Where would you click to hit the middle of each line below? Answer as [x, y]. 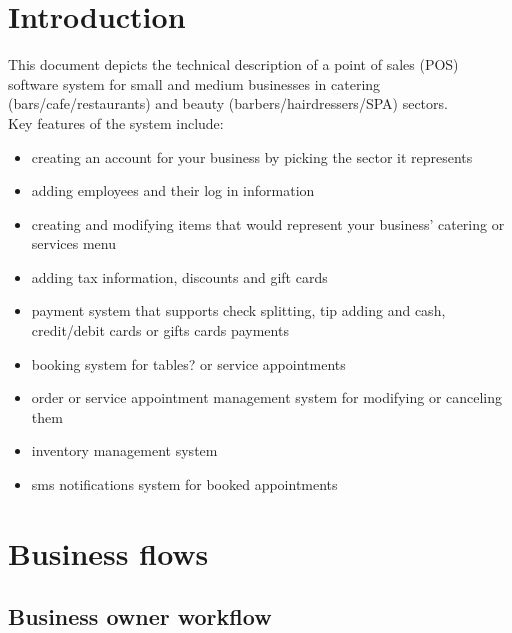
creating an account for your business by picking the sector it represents [252, 156]
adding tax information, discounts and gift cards [179, 276]
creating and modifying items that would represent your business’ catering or [268, 223]
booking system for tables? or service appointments [188, 363]
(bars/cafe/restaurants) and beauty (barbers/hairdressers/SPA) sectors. [228, 103]
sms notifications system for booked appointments [184, 484]
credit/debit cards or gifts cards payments [160, 330]
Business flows [108, 552]
